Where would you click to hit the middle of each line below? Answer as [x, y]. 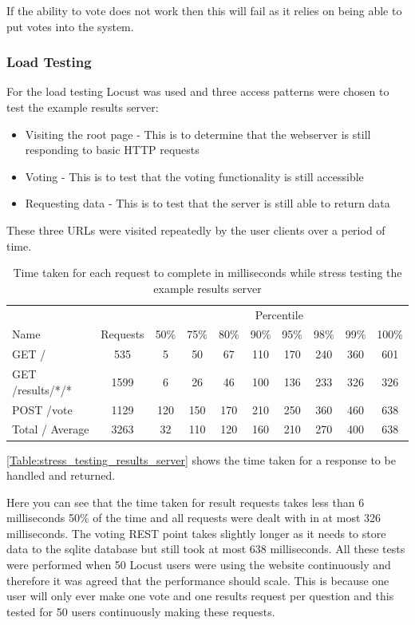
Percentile [279, 314]
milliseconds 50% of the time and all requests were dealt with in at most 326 [194, 518]
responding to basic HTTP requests [112, 150]
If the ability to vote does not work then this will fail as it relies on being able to [204, 10]
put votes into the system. [70, 26]
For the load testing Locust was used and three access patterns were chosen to [198, 91]
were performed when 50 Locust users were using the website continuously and [199, 565]
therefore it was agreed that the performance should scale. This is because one [198, 580]
